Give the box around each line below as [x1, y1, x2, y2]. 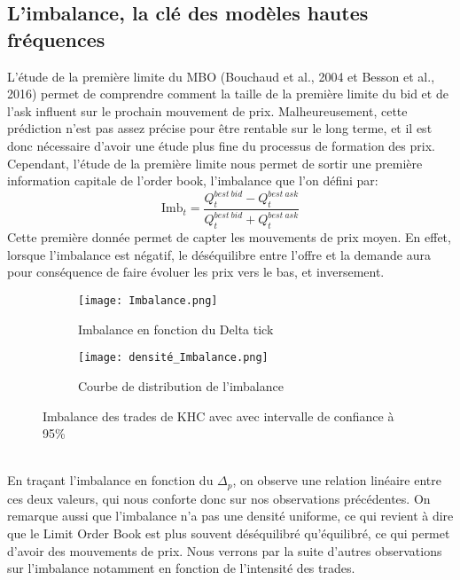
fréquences [7, 25, 105, 52]
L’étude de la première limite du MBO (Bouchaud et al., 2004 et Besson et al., [7, 67, 435, 85]
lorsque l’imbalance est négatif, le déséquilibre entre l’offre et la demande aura [7, 245, 431, 263]
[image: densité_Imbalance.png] [78, 351, 269, 364]
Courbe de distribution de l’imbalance [78, 376, 284, 395]
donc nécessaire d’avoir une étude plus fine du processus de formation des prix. [7, 136, 435, 154]
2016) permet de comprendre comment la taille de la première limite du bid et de [7, 84, 448, 103]
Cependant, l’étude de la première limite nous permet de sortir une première [7, 153, 423, 172]
